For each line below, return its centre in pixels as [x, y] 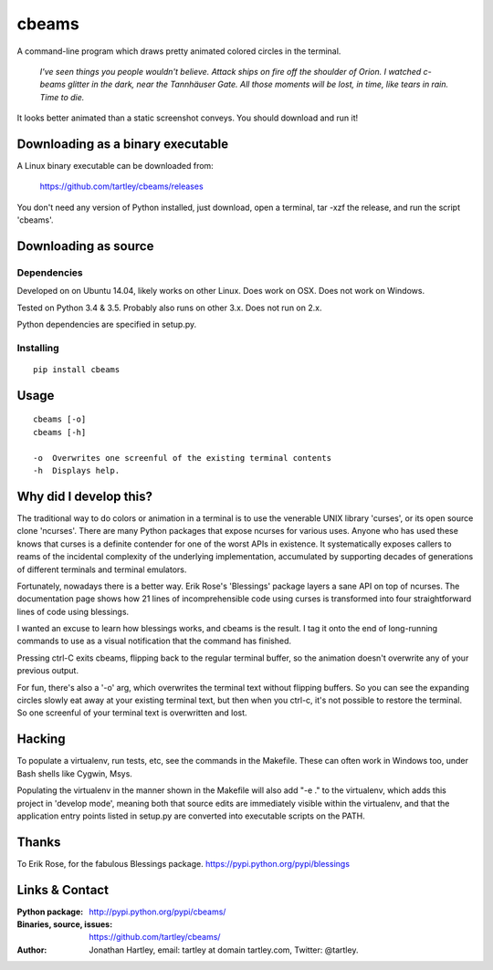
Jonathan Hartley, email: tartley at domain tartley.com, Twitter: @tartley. [224, 950]
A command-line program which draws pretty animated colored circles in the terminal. [179, 51]
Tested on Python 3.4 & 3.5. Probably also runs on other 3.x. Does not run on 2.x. [169, 308]
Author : [32, 950]
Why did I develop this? [85, 496]
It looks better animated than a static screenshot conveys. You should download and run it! [188, 118]
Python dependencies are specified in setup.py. [107, 325]
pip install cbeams [77, 370]
